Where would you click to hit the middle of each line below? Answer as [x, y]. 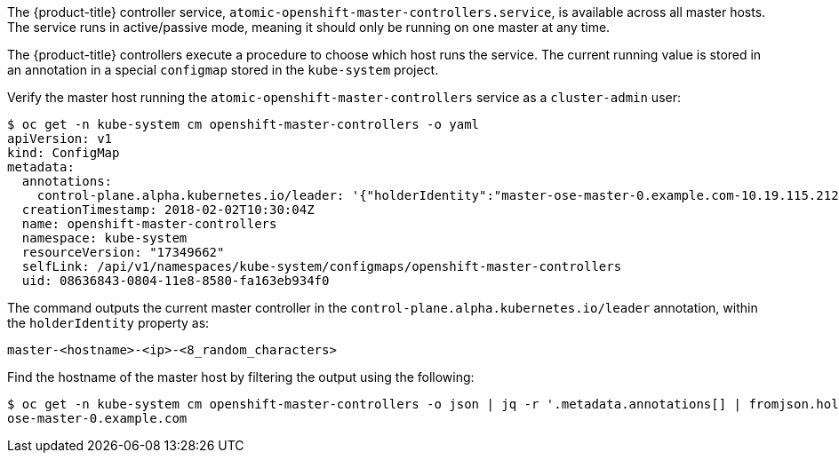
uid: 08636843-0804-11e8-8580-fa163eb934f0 [176, 281]
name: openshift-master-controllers [149, 224]
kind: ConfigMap [64, 153]
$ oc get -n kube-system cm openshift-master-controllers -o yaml [244, 124]
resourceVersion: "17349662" [123, 252]
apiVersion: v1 [60, 139]
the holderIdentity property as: [108, 323]
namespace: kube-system [104, 238]
